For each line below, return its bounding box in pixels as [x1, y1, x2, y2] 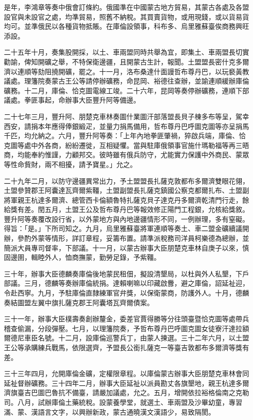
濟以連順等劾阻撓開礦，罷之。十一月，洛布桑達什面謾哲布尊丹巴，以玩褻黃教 [4, 66, 249, 76]
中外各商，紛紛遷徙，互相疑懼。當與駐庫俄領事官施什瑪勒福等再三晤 [31, 140, 249, 150]
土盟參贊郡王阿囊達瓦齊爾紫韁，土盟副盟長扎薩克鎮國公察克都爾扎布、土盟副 [4, 185, 249, 195]
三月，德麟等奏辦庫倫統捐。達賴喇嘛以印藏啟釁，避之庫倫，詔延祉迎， [24, 278, 249, 288]
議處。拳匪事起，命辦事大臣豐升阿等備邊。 [4, 95, 140, 105]
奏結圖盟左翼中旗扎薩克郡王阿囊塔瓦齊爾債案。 [4, 297, 154, 307]
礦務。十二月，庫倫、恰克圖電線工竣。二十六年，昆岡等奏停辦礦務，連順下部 [4, 85, 249, 95]
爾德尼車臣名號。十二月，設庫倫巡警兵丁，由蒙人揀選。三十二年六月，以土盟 [4, 333, 249, 343]
